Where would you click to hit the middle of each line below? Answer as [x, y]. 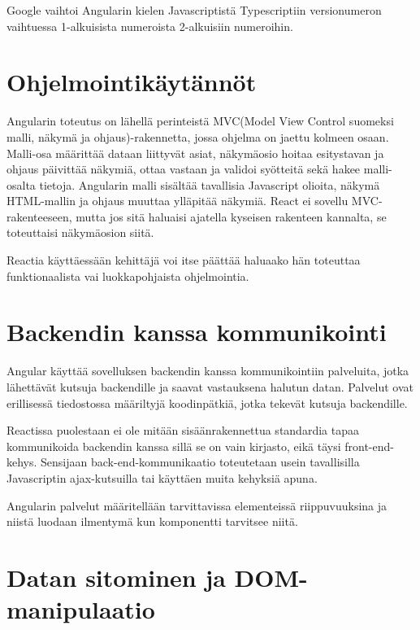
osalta [21, 184]
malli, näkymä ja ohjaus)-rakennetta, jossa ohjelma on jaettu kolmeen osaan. [198, 136]
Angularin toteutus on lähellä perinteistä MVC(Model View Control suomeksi [200, 121]
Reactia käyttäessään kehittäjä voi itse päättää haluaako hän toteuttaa [184, 260]
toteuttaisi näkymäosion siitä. [80, 232]
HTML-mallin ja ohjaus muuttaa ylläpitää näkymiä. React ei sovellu [178, 201]
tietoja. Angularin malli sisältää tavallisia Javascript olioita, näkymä [210, 184]
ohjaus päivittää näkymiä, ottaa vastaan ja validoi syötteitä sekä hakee [184, 169]
